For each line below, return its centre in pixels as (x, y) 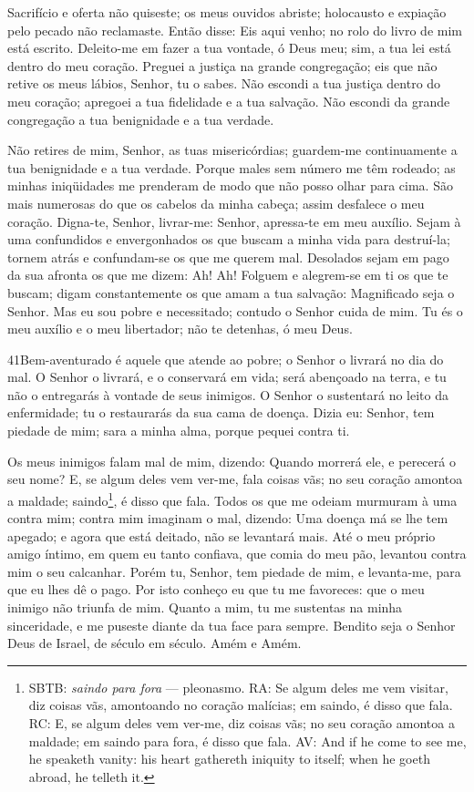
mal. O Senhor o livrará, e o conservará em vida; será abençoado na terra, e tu (227, 377)
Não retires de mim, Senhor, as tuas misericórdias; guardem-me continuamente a (232, 150)
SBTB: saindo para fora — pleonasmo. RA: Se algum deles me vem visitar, (238, 687)
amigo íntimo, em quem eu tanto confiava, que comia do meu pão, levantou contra (237, 554)
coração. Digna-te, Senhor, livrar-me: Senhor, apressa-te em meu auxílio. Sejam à (234, 221)
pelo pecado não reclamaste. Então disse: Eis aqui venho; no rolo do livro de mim (235, 30)
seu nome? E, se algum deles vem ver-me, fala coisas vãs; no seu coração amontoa (235, 479)
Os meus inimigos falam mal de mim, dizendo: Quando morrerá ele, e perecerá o (232, 461)
